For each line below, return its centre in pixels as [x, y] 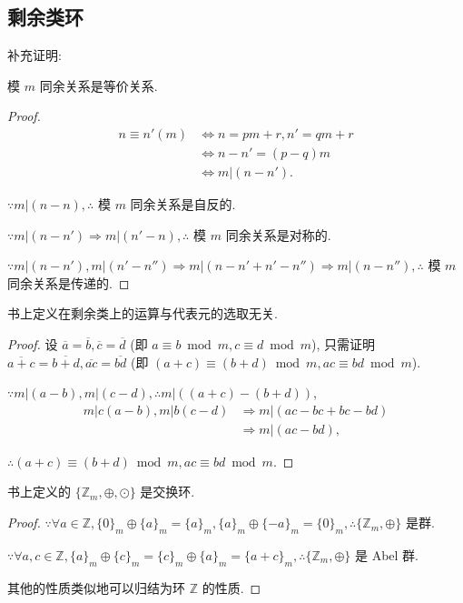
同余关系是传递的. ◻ [69, 282]
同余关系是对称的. [278, 234]
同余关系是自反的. [183, 204]
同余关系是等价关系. [99, 85]
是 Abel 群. [386, 554]
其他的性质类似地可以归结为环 [96, 587]
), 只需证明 [343, 344]
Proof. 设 [33, 344]
